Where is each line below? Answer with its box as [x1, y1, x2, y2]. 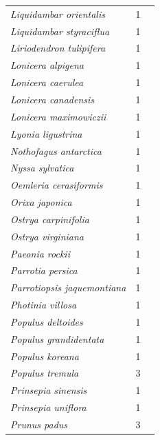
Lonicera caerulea [10, 75, 84, 90]
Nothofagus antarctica [10, 143, 102, 158]
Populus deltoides [10, 314, 83, 328]
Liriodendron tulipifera [10, 41, 106, 55]
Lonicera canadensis [10, 92, 95, 106]
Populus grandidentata [10, 331, 104, 346]
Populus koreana [10, 348, 79, 363]
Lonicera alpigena [10, 58, 84, 72]
